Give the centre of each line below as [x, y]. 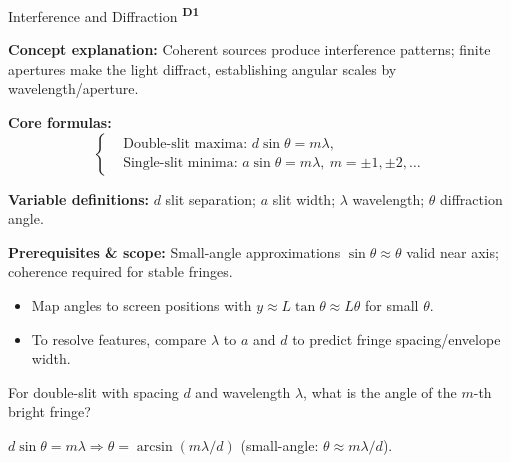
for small [392, 305]
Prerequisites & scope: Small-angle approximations [174, 251]
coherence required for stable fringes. [120, 271]
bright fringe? [49, 411]
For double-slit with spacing [93, 391]
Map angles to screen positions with [141, 305]
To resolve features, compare [119, 338]
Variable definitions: [78, 198]
